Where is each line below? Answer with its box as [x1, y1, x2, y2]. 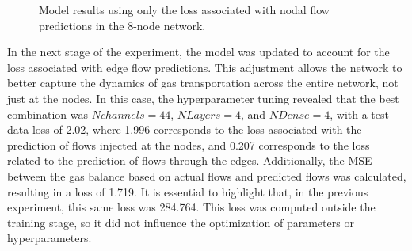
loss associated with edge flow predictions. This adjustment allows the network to [7, 59, 402, 75]
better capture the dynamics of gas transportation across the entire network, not [7, 74, 399, 91]
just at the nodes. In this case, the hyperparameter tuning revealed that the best [7, 89, 399, 106]
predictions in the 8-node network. [39, 17, 206, 33]
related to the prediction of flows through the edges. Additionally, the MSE [7, 152, 372, 169]
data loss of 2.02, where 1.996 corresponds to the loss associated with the [7, 121, 362, 138]
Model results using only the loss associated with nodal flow [39, 2, 330, 17]
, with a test [330, 105, 389, 122]
